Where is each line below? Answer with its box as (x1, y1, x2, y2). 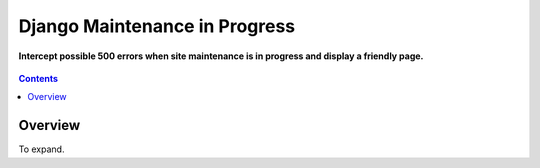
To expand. (18, 143, 65, 155)
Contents (18, 72, 59, 84)
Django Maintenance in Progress (18, 15, 296, 37)
